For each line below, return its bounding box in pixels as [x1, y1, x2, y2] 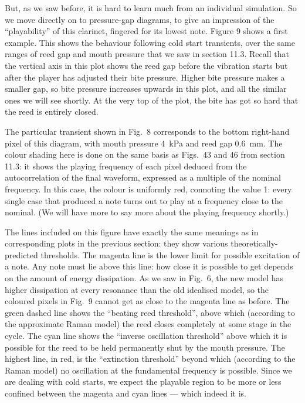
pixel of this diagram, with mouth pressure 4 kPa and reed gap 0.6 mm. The [5, 136, 283, 149]
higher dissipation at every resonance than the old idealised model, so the [5, 283, 269, 295]
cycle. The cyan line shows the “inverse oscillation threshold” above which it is [5, 329, 287, 342]
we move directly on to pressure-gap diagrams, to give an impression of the [5, 13, 274, 25]
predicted [5, 248, 38, 261]
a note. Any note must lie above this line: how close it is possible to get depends [5, 260, 293, 272]
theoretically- [231, 237, 278, 249]
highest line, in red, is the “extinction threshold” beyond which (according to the [5, 352, 296, 365]
